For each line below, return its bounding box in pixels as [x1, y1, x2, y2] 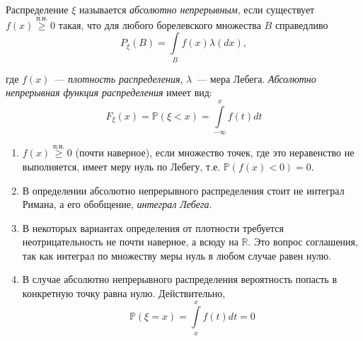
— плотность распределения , [54, 71, 183, 86]
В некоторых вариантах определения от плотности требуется [22, 220, 284, 235]
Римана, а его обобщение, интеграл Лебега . [22, 197, 212, 212]
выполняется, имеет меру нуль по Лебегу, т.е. [22, 158, 221, 173]
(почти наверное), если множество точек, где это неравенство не [75, 145, 355, 160]
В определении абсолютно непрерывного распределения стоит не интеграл [22, 183, 345, 197]
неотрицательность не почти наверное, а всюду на [22, 234, 238, 249]
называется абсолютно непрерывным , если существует [79, 2, 315, 16]
